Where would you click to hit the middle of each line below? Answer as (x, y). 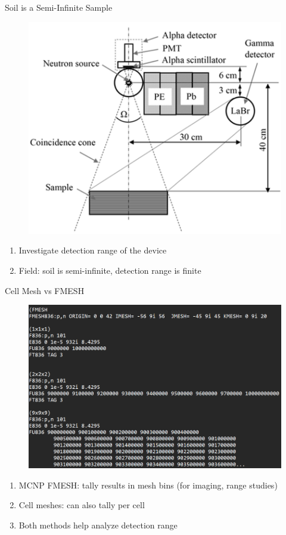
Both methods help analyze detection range (98, 525)
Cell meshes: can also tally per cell (82, 505)
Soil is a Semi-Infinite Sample (59, 7)
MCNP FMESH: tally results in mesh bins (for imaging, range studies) (148, 485)
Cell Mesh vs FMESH (45, 290)
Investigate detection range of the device (93, 250)
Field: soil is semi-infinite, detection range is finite (110, 270)
